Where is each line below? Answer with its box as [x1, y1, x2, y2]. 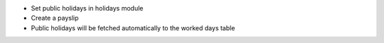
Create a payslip [31, 14, 79, 23]
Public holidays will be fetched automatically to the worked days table [31, 23, 235, 32]
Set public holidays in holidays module [31, 4, 144, 12]
